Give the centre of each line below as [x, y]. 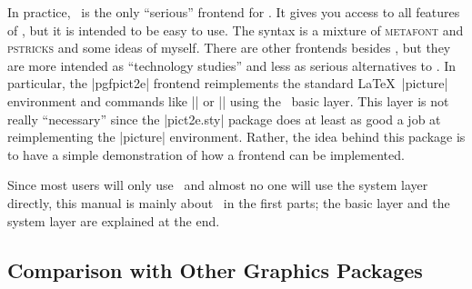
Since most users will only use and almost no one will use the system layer [218, 185]
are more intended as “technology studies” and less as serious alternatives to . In [232, 65]
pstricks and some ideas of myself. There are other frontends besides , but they [229, 48]
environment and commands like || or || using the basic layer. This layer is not [228, 100]
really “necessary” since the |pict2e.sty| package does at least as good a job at [224, 119]
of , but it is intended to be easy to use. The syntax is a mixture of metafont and [236, 30]
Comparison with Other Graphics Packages [215, 269]
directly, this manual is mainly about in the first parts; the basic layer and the [229, 202]
